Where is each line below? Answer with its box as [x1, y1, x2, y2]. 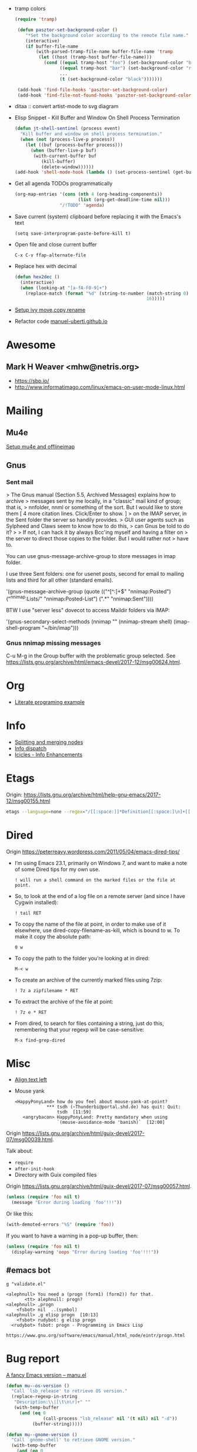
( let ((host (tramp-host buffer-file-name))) [38, 54, 152, 61]
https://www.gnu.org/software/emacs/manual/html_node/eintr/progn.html [6, 1332, 185, 1338]
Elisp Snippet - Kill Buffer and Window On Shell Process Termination [14, 114, 181, 121]
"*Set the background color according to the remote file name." [25, 32, 189, 38]
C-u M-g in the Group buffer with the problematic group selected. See [6, 652, 176, 659]
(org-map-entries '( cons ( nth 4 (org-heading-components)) [14, 191, 163, 198]
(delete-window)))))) [41, 164, 94, 170]
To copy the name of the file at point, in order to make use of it [14, 920, 166, 927]
